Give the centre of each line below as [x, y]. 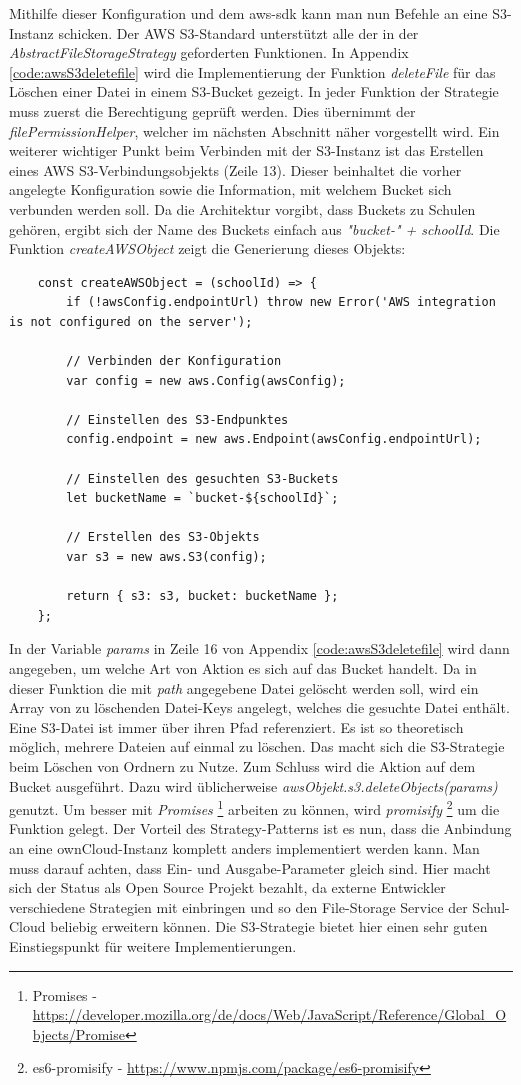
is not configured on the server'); [131, 321]
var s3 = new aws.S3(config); [166, 557]
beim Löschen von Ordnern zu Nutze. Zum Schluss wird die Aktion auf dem [242, 765]
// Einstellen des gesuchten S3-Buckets [202, 478]
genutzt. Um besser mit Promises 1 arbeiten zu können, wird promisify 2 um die [254, 807]
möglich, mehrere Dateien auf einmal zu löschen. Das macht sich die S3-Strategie [257, 746]
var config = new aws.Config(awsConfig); [206, 380]
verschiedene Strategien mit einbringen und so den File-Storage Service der [238, 906]
